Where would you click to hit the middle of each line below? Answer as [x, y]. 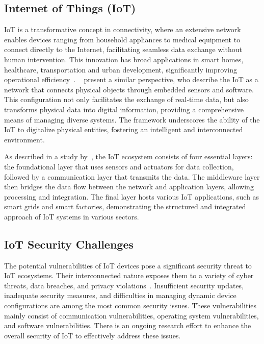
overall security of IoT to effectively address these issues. [93, 335]
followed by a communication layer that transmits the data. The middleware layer [132, 176]
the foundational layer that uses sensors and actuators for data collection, [119, 166]
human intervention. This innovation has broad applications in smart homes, [124, 59]
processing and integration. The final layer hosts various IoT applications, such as [132, 196]
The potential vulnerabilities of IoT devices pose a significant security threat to [128, 265]
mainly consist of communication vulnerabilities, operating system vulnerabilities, [131, 315]
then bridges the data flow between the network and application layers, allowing [129, 187]
